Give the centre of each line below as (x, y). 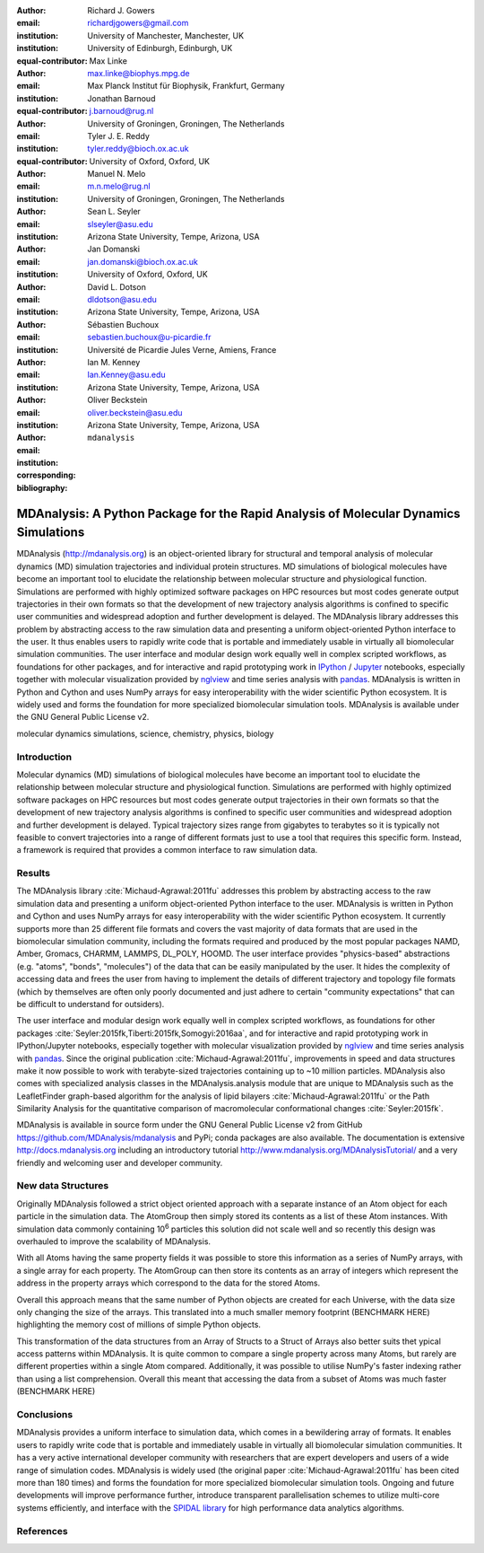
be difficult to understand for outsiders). (91, 1004)
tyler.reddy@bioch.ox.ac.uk (138, 149)
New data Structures (63, 1186)
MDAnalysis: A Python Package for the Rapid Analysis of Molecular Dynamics (238, 513)
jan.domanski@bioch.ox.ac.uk (143, 261)
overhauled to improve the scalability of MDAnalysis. (113, 1241)
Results (34, 873)
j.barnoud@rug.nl (121, 111)
